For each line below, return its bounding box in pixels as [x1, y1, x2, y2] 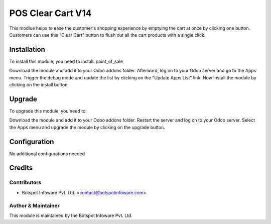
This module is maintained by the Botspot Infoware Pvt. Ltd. [9, 212, 132, 218]
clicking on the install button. [9, 82, 69, 88]
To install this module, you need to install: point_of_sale [9, 58, 123, 64]
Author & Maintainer [9, 202, 60, 209]
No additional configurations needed [9, 151, 85, 157]
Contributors [9, 179, 42, 186]
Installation [9, 45, 45, 54]
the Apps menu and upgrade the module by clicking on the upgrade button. [9, 124, 165, 130]
